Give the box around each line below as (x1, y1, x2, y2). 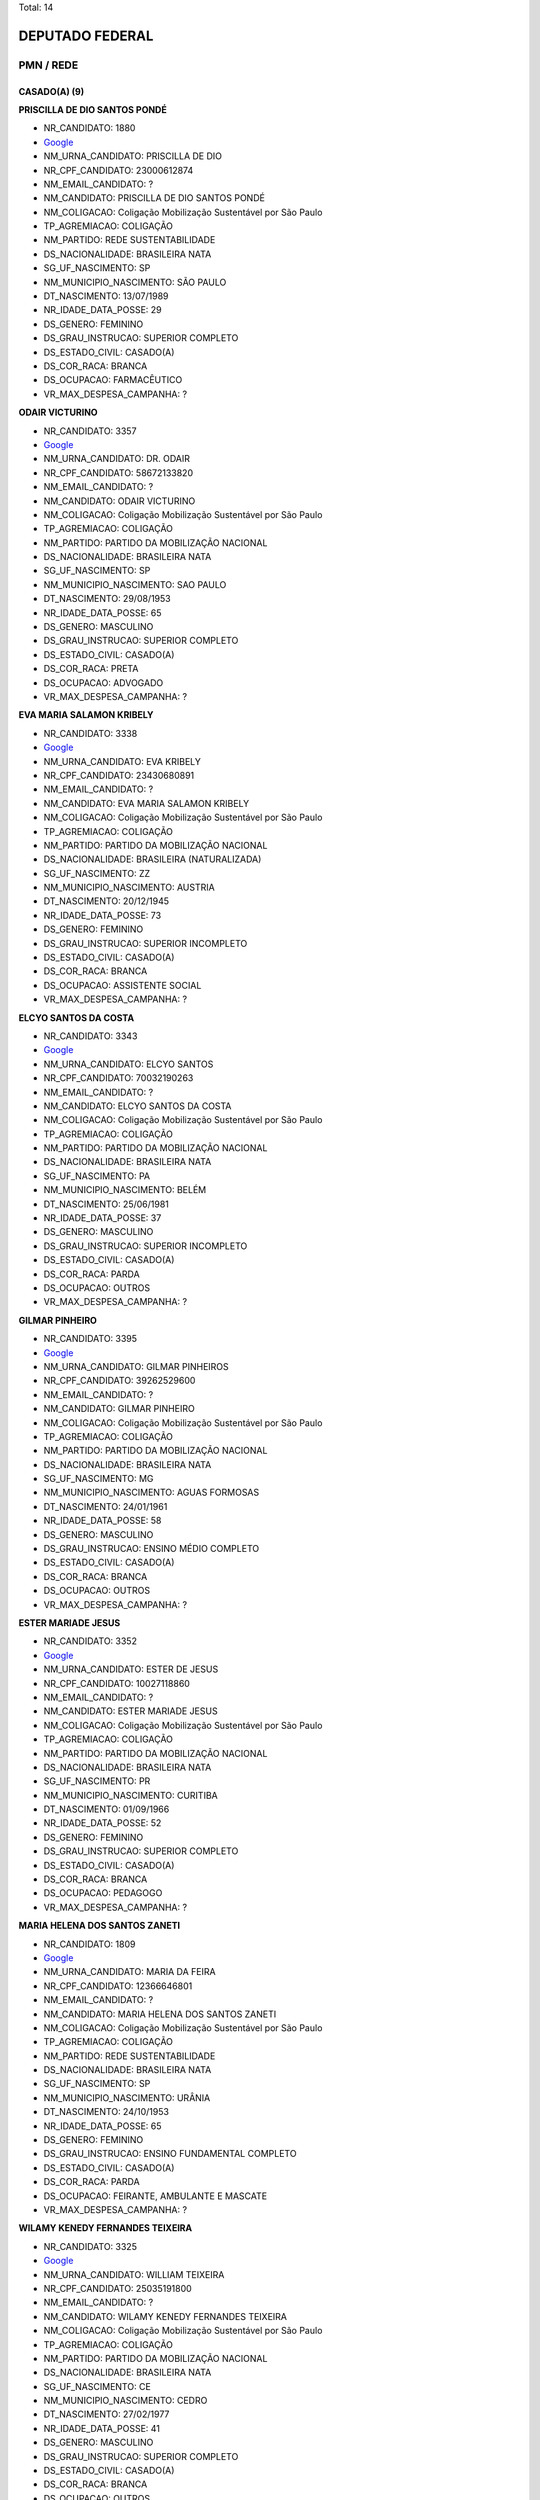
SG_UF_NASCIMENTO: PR (43, 1775, 151, 1787)
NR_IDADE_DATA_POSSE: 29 (43, 304, 162, 316)
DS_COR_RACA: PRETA (43, 663, 139, 675)
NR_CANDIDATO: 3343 (43, 1030, 138, 1042)
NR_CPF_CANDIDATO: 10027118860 (43, 1677, 190, 1689)
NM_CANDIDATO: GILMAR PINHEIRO (43, 1403, 195, 1415)
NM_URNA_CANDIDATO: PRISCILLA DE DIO (43, 150, 223, 162)
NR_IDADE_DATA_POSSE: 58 (43, 1515, 162, 1527)
